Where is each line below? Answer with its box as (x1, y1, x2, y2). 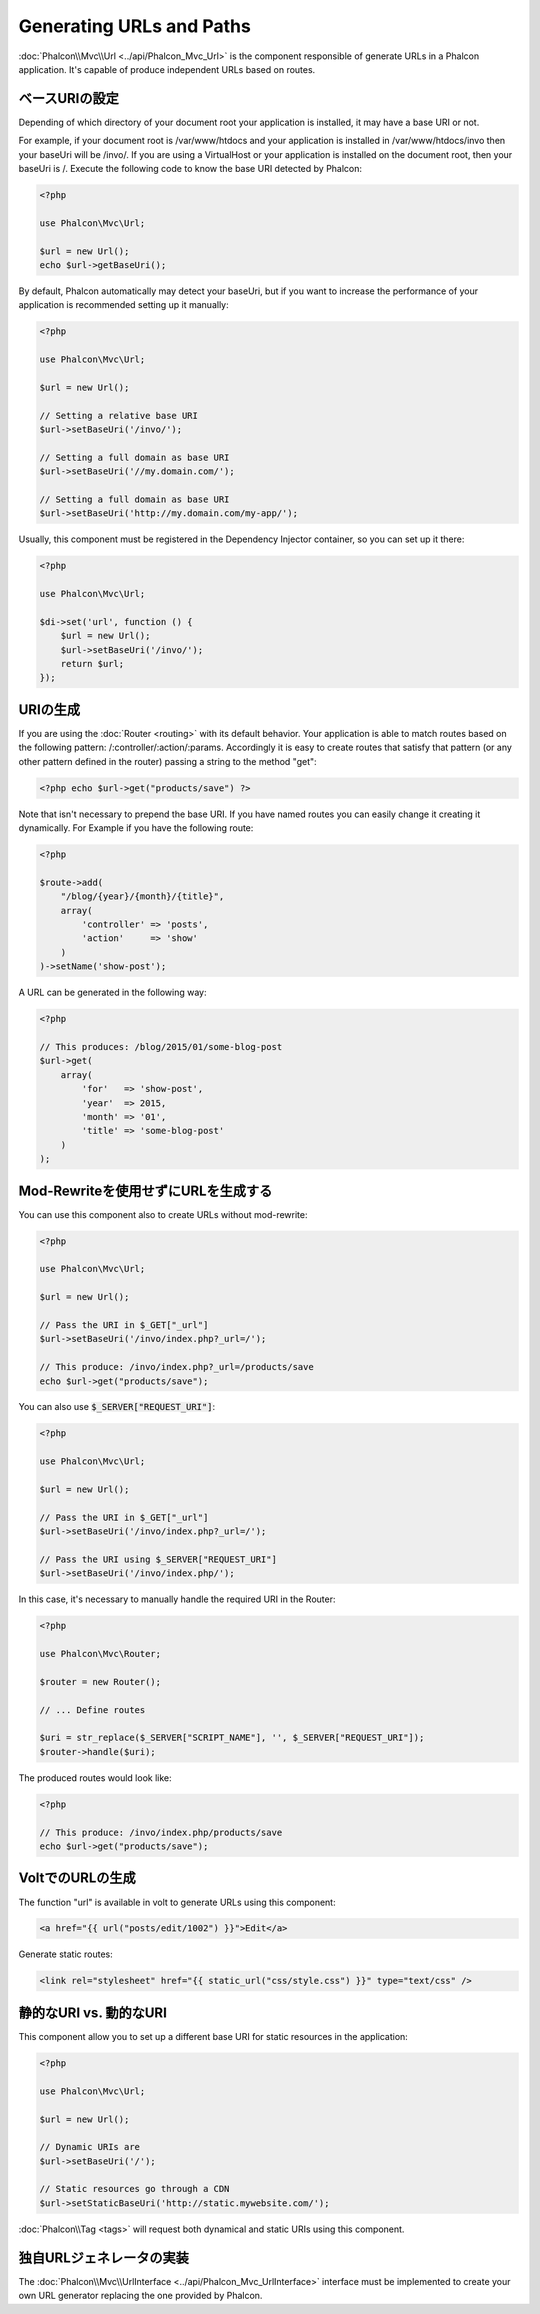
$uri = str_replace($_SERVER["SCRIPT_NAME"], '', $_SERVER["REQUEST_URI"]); (39, 1732, 425, 1744)
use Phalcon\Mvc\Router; (39, 1648, 162, 1660)
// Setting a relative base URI (39, 410, 199, 421)
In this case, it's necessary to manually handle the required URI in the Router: (18, 1593, 336, 1605)
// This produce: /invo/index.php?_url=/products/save (39, 1361, 314, 1373)
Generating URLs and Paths (18, 15, 252, 37)
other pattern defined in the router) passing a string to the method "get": (18, 755, 317, 767)
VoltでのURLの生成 (18, 1870, 137, 1887)
